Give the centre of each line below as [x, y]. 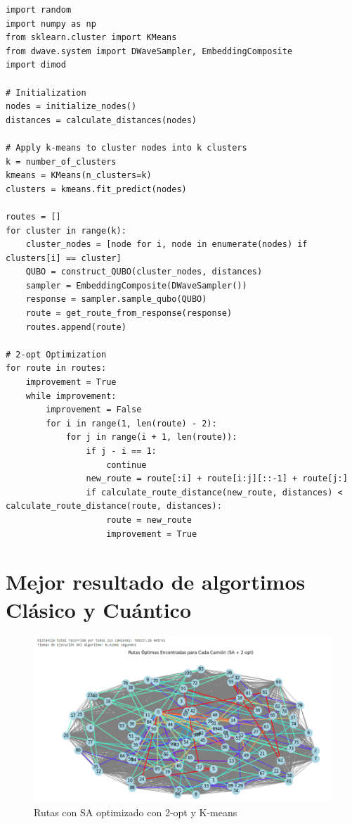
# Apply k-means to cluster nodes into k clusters [126, 147]
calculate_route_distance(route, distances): [114, 506]
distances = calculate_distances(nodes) [102, 120]
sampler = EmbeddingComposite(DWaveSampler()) [136, 285]
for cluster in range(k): [66, 230]
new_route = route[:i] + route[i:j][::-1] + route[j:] [217, 479]
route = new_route [149, 520]
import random [39, 10]
